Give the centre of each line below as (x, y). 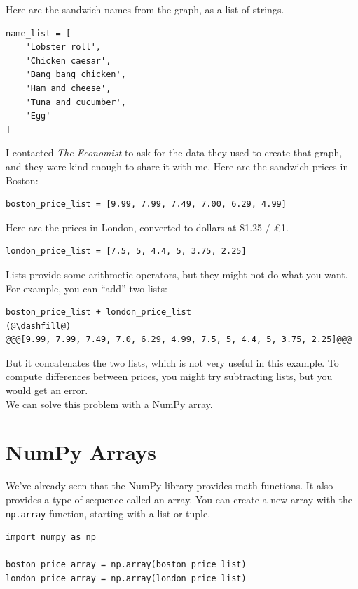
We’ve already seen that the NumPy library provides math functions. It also (170, 486)
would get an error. (47, 390)
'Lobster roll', (63, 47)
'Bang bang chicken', (76, 75)
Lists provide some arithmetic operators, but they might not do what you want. (177, 274)
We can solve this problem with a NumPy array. (109, 404)
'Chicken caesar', (68, 61)
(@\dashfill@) (39, 326)
